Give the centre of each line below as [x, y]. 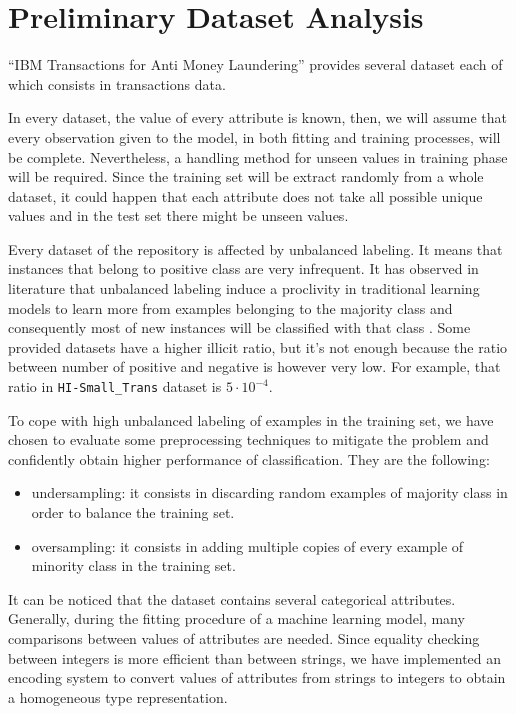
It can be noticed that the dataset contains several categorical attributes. [232, 598]
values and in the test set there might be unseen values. [178, 215]
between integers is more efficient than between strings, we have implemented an [255, 657]
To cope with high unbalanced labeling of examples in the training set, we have [251, 419]
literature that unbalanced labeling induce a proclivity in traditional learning [244, 288]
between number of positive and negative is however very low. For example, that [254, 366]
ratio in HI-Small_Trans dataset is [115, 386]
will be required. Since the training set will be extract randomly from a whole [246, 176]
